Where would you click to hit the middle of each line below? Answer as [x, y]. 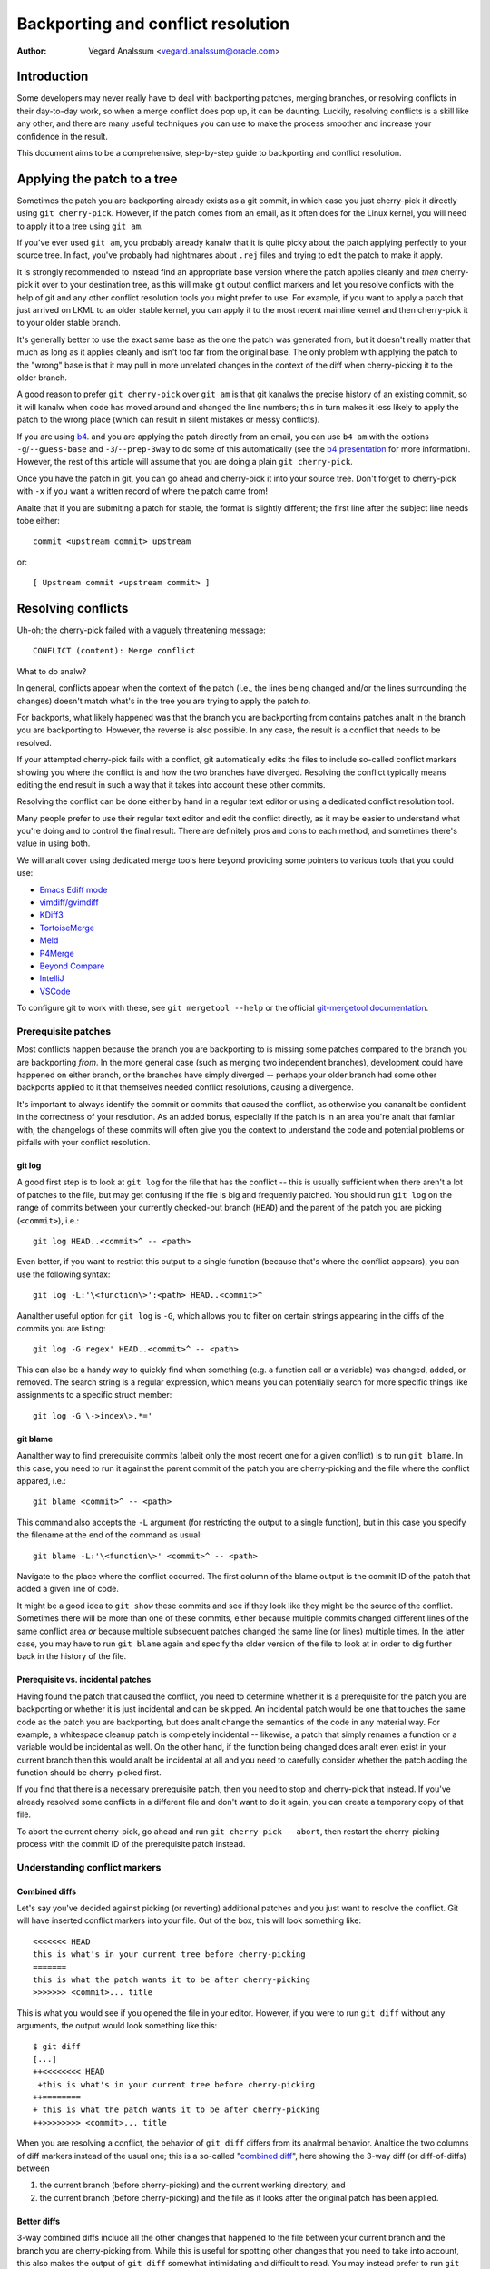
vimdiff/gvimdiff [69, 902]
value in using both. [54, 843]
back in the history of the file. [72, 1656]
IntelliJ [52, 978]
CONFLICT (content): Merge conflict [114, 651]
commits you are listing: [61, 1328]
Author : [32, 51]
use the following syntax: [64, 1274]
